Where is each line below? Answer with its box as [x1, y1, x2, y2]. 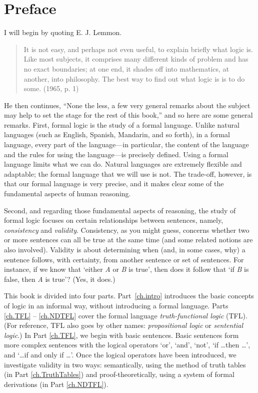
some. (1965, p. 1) [23, 83, 79, 94]
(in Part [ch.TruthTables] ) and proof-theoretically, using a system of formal [4, 369, 234, 379]
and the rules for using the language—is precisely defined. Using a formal [4, 149, 228, 159]
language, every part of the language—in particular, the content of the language [4, 139, 249, 150]
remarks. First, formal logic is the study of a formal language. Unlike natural [4, 119, 239, 130]
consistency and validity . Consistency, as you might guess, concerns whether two [4, 224, 249, 235]
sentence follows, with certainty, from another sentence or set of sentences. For [4, 254, 244, 264]
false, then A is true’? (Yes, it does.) [4, 273, 115, 284]
